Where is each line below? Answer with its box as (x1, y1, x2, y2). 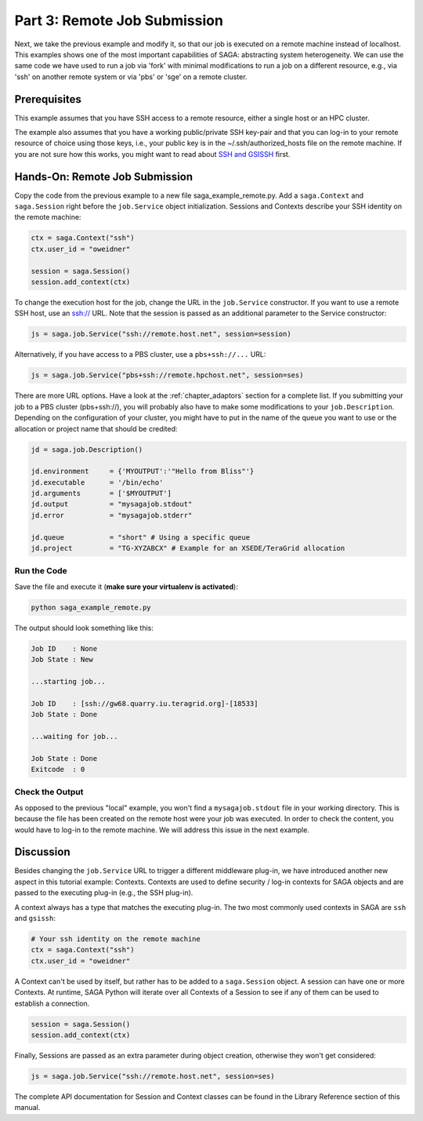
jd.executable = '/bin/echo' (31, 478, 164, 486)
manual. (14, 1103, 41, 1112)
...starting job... (31, 677, 106, 686)
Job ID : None (31, 644, 98, 653)
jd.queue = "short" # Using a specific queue (31, 533, 251, 541)
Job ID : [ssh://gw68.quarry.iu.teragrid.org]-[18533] (31, 699, 258, 708)
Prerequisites (14, 93, 81, 106)
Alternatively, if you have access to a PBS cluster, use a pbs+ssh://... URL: (14, 350, 266, 359)
